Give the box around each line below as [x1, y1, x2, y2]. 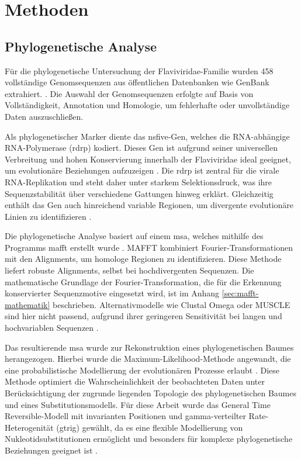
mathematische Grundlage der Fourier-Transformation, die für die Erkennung [5, 275, 282, 288]
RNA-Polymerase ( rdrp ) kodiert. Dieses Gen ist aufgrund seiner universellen [5, 141, 278, 154]
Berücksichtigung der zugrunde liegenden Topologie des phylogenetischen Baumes [5, 387, 296, 399]
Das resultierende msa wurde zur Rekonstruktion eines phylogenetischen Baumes [5, 341, 294, 353]
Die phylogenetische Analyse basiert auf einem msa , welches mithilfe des [5, 230, 264, 242]
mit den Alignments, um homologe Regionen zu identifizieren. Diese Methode [5, 253, 282, 265]
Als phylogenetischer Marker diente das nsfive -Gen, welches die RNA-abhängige [5, 130, 290, 142]
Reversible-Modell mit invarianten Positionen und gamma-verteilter [5, 410, 246, 422]
